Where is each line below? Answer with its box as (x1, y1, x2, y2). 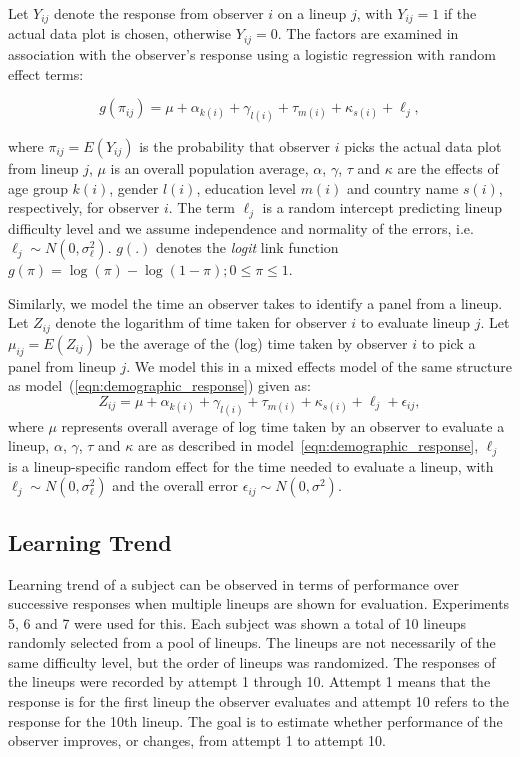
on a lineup (277, 3, 347, 23)
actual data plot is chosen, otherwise (8, 23, 232, 44)
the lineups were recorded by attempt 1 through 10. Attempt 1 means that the (8, 671, 491, 692)
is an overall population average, (110, 157, 309, 178)
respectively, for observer (8, 197, 160, 218)
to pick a (421, 332, 476, 353)
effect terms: (8, 63, 84, 84)
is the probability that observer (139, 135, 331, 156)
